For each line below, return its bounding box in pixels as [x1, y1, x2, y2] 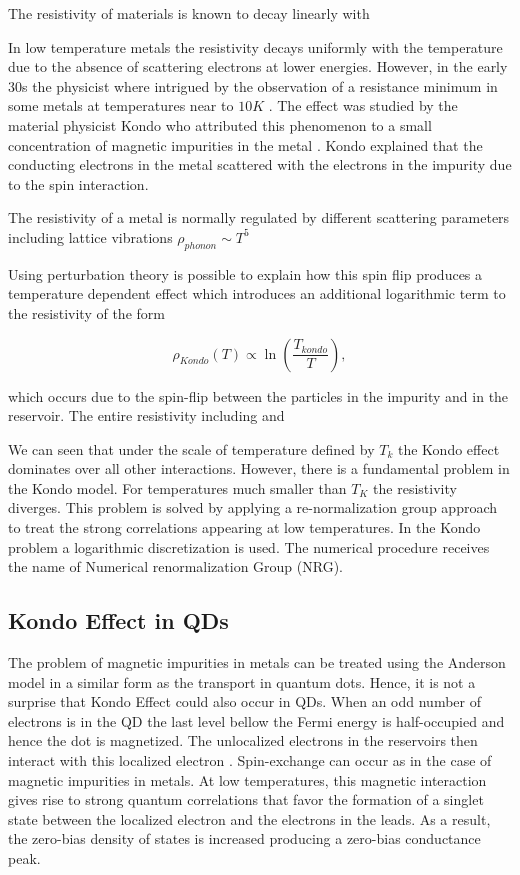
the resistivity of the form [8, 302, 165, 323]
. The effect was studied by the [268, 95, 458, 116]
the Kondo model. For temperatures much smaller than [8, 477, 347, 498]
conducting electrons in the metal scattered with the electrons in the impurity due [8, 154, 512, 175]
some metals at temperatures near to [8, 95, 234, 116]
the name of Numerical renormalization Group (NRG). [8, 556, 344, 577]
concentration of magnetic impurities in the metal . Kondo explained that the [8, 134, 483, 155]
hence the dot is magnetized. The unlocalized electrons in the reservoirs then [8, 730, 478, 751]
